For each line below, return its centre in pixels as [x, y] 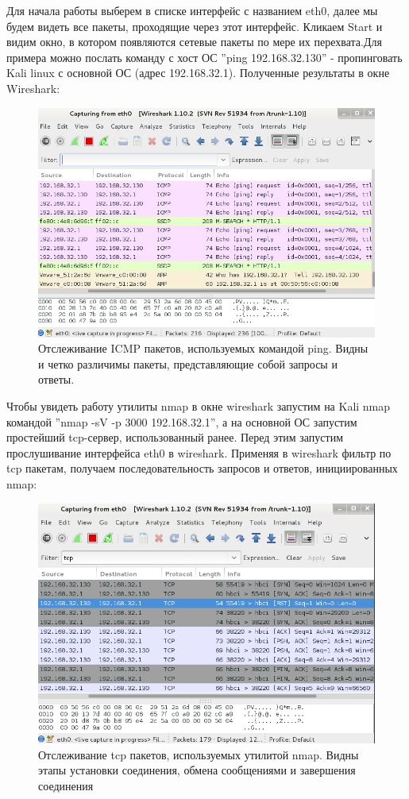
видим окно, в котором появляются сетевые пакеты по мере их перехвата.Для [194, 42]
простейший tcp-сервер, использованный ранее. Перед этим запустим [175, 437]
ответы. [56, 379]
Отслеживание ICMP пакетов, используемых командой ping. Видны [203, 348]
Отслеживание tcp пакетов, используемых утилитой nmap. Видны [199, 754]
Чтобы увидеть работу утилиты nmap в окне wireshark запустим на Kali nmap [199, 406]
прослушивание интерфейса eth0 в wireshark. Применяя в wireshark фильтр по [199, 452]
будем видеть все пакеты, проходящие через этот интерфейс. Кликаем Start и [195, 26]
